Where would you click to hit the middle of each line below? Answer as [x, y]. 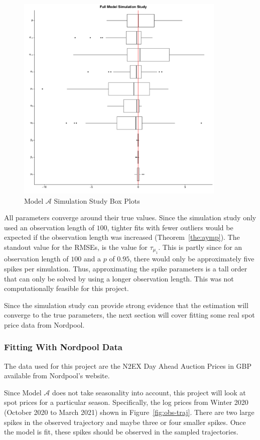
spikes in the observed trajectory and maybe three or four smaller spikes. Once [125, 422]
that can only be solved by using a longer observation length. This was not [119, 278]
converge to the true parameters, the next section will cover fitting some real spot [129, 315]
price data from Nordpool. [44, 324]
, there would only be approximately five [192, 259]
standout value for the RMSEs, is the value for [76, 247]
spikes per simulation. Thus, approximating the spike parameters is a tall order [126, 268]
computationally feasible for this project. [67, 288]
